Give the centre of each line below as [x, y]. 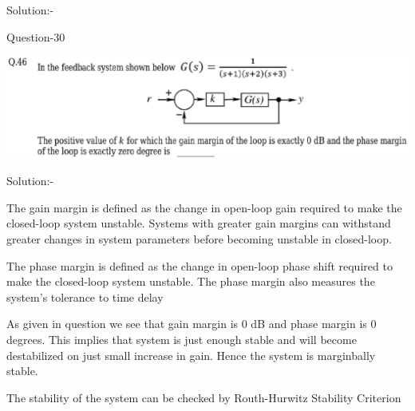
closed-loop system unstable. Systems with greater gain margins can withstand [199, 223]
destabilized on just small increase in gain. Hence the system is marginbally [191, 355]
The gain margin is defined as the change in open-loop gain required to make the [204, 207]
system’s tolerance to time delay [85, 296]
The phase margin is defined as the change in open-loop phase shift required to [200, 265]
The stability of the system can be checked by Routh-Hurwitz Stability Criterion [204, 397]
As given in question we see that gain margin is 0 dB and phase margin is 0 [192, 324]
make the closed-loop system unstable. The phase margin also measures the [191, 281]
